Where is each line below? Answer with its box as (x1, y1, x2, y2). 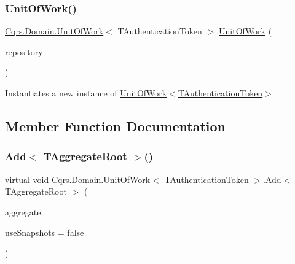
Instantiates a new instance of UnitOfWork (5, 87, 167, 99)
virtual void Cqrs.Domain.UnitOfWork (5, 173, 151, 185)
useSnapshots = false (5, 226, 84, 239)
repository (5, 45, 43, 58)
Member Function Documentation (5, 116, 226, 135)
